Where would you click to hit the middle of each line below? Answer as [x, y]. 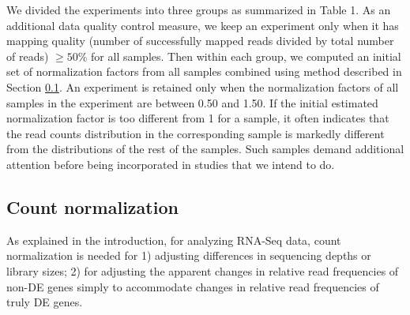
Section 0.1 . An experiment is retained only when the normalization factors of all [203, 86]
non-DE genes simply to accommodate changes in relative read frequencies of [193, 286]
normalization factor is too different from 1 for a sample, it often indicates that [198, 118]
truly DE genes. [45, 302]
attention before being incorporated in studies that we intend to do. [171, 164]
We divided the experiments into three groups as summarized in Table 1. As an [199, 9]
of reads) [28, 56]
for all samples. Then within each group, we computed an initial [246, 56]
